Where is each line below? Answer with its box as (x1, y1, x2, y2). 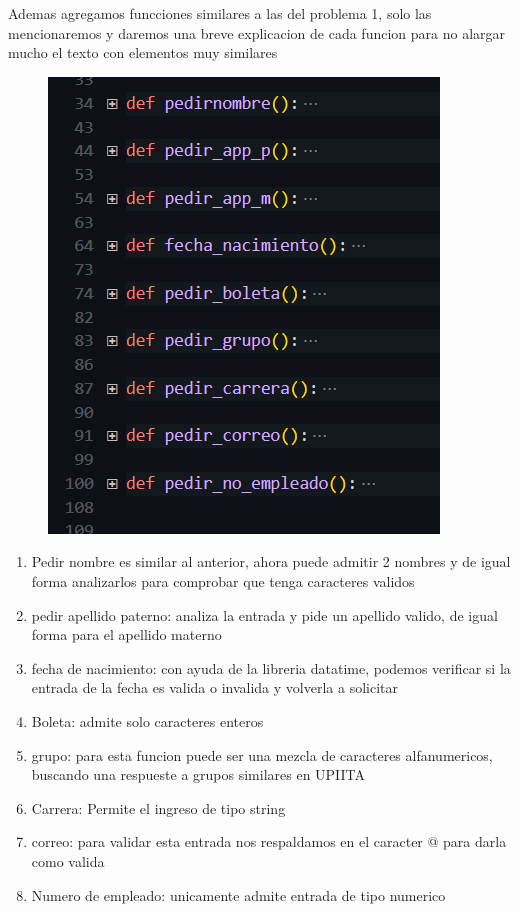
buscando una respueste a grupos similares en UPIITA (31, 764, 366, 785)
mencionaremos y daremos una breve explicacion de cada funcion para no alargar (8, 22, 505, 43)
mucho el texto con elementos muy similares (8, 42, 278, 63)
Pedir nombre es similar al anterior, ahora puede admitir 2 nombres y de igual (31, 551, 511, 572)
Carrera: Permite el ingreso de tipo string (31, 797, 286, 818)
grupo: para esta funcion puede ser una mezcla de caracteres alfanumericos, (31, 744, 493, 765)
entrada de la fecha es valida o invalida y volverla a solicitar (31, 677, 398, 698)
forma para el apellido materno (31, 624, 222, 645)
